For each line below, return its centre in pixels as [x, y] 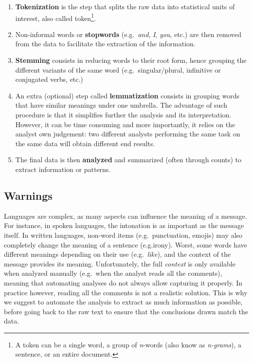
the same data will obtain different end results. [85, 143]
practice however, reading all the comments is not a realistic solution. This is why [126, 292]
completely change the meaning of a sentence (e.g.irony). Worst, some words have [126, 244]
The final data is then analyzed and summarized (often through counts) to [128, 160]
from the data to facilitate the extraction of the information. [105, 44]
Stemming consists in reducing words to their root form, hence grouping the [131, 60]
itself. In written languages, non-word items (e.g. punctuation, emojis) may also [123, 235]
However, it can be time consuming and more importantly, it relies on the [125, 124]
